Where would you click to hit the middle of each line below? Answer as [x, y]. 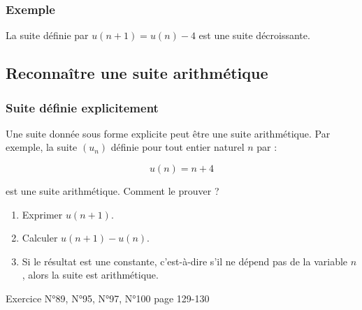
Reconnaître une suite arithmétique [137, 73]
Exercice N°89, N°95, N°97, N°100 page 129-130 [108, 298]
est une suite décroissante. [254, 35]
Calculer [40, 238]
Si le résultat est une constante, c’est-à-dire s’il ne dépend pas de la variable [185, 261]
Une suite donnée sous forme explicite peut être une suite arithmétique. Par [168, 133]
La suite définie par [47, 35]
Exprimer [42, 214]
